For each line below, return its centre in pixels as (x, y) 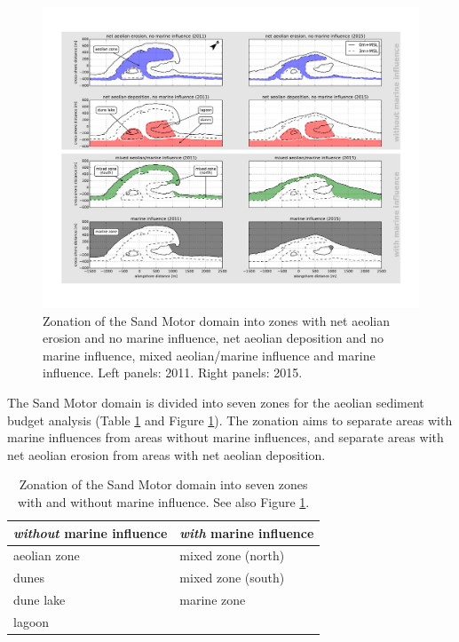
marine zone (213, 600)
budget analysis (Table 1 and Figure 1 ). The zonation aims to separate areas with (230, 420)
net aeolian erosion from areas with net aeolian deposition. (166, 454)
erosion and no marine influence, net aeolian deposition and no (214, 338)
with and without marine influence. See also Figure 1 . (164, 502)
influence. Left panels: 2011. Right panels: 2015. (173, 373)
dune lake (40, 600)
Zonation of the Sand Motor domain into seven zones (163, 484)
